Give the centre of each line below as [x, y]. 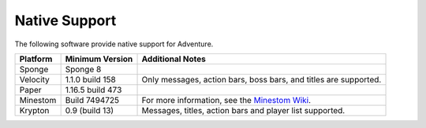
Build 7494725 [92, 100]
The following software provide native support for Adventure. [114, 44]
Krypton [34, 110]
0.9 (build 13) [90, 110]
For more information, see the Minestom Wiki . [226, 100]
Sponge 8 [83, 69]
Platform [36, 59]
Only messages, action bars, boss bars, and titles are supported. [262, 79]
